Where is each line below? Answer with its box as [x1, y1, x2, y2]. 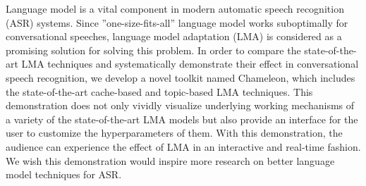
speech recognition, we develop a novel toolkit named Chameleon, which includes [6, 70, 355, 85]
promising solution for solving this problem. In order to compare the [6, 42, 301, 57]
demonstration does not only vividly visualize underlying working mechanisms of [6, 98, 355, 113]
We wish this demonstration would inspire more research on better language [6, 153, 335, 168]
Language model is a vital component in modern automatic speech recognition [6, 1, 344, 15]
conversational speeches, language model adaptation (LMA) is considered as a [6, 29, 342, 44]
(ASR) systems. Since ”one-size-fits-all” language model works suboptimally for [6, 15, 348, 30]
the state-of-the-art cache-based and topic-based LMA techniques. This [6, 84, 313, 99]
